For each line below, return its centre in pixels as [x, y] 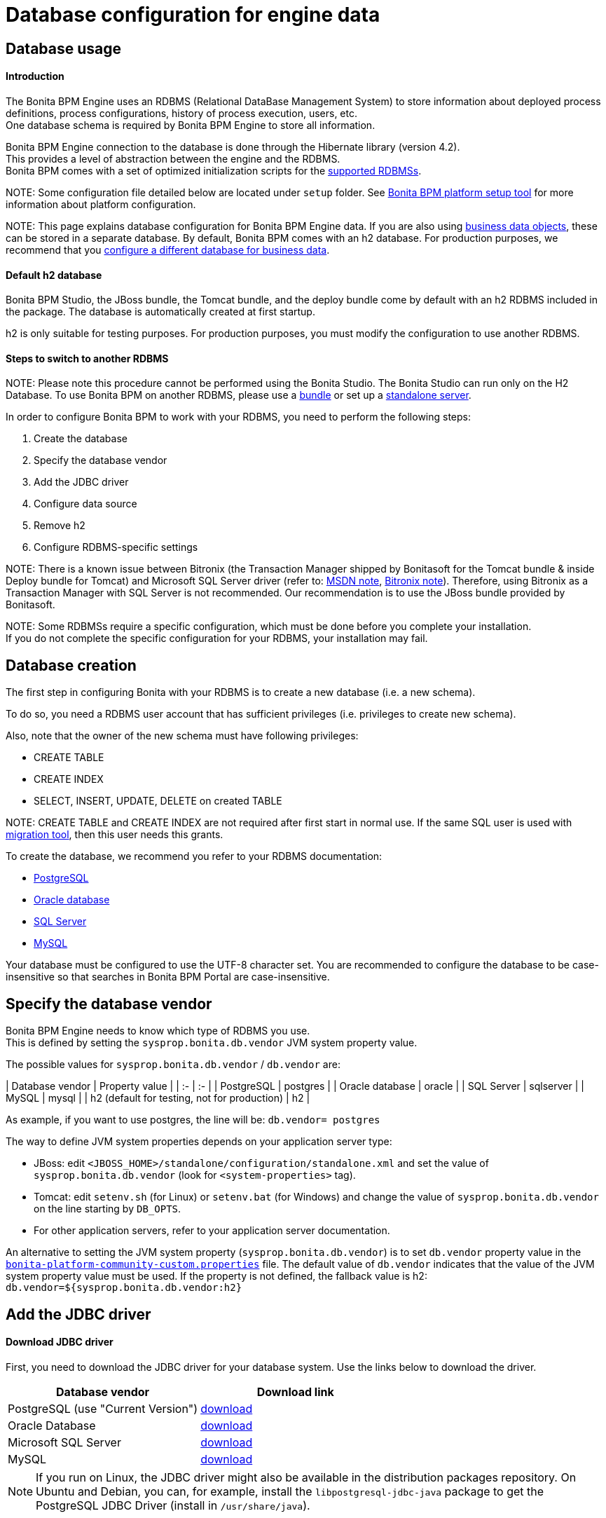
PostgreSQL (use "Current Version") [103, 1408]
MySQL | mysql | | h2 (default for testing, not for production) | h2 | [158, 1098]
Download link [295, 1391]
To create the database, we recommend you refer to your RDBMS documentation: [194, 856]
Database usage [64, 48]
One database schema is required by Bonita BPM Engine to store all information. [191, 125]
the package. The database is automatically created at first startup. [160, 312]
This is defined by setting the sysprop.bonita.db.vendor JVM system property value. [212, 1043]
